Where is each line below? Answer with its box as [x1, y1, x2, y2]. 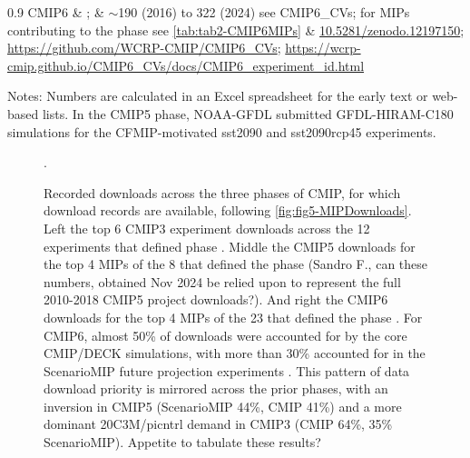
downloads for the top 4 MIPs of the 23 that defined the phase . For [44, 307, 423, 326]
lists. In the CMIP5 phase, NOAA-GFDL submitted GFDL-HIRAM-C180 [42, 104, 454, 123]
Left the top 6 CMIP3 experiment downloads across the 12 [44, 218, 370, 237]
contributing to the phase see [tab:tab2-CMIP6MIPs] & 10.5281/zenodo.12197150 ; [7, 20, 465, 39]
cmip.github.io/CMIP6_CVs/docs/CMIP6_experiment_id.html [7, 55, 365, 75]
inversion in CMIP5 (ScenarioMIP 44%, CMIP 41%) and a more [44, 396, 402, 415]
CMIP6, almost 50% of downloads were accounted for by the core [44, 325, 407, 344]
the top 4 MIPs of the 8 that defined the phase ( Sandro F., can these [44, 254, 428, 274]
